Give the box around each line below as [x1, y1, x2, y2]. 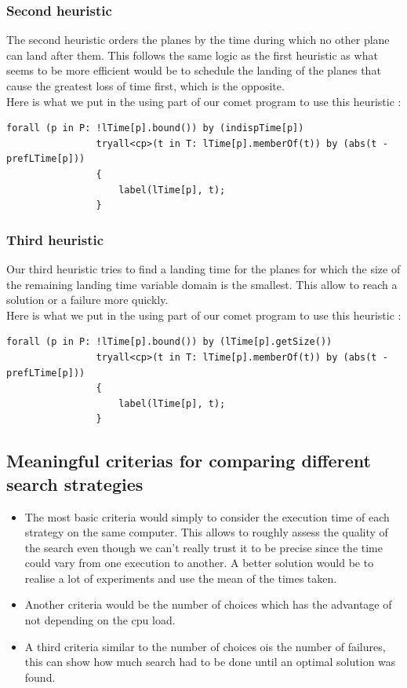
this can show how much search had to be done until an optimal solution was [24, 653, 396, 670]
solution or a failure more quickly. [6, 291, 169, 308]
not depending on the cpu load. [24, 612, 176, 628]
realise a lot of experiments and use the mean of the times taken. [24, 569, 337, 586]
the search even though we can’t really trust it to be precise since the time [24, 539, 383, 555]
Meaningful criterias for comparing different [6, 448, 371, 473]
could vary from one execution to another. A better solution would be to [24, 554, 374, 571]
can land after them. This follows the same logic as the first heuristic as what [6, 46, 378, 63]
